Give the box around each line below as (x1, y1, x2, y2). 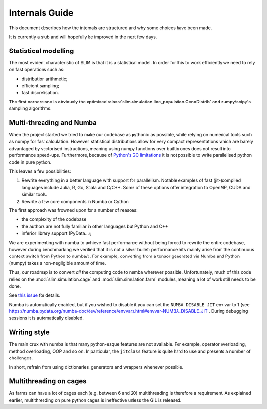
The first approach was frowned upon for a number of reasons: (9, 207, 138, 213)
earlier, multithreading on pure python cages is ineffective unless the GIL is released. (9, 397, 182, 403)
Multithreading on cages (9, 377, 87, 386)
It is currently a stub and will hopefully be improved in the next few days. (9, 34, 157, 40)
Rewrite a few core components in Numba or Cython (21, 198, 129, 204)
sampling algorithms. (9, 105, 52, 111)
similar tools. (21, 191, 47, 198)
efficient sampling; (21, 83, 59, 89)
